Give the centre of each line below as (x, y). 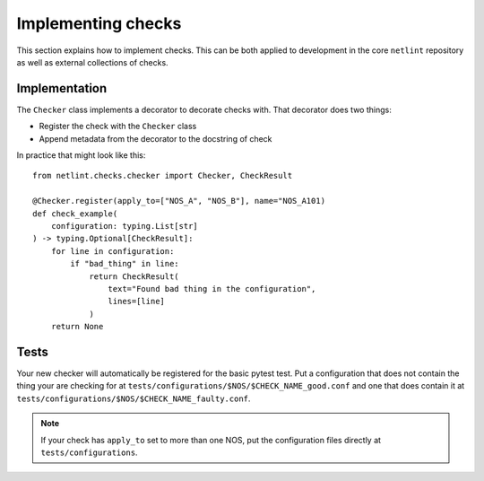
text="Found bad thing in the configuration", (212, 289)
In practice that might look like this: (81, 155)
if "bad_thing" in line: (125, 264)
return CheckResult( (134, 276)
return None (77, 327)
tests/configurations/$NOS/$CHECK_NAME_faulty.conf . (134, 398)
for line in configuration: (112, 251)
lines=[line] (137, 302)
